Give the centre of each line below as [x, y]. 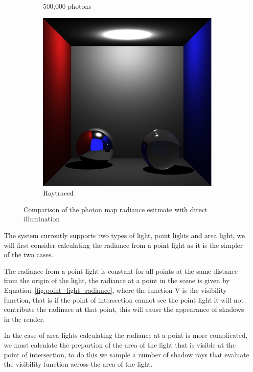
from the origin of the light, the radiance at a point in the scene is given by [117, 280]
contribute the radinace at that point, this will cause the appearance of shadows [124, 309]
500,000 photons [67, 6]
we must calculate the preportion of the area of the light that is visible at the [120, 344]
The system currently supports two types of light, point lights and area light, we [125, 235]
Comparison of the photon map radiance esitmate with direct [115, 209]
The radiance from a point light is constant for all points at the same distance [121, 271]
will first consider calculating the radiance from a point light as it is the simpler [124, 245]
